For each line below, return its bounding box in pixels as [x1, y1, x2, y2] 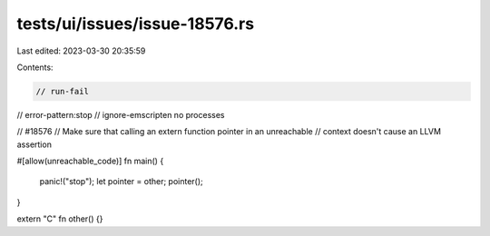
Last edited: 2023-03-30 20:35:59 [16, 45, 146, 56]
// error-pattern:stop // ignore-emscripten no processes [16, 109, 225, 120]
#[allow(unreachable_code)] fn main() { [16, 155, 164, 167]
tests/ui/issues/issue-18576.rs [16, 14, 254, 34]
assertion [16, 139, 52, 150]
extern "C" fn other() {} [16, 213, 103, 224]
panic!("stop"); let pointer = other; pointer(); [39, 176, 203, 187]
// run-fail [35, 86, 90, 96]
